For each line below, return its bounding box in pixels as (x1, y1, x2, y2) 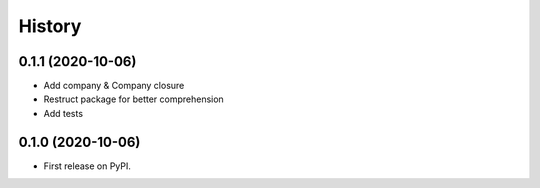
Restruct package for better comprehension (43, 93, 224, 105)
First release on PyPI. (43, 160, 132, 172)
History (18, 15, 82, 37)
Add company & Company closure (43, 80, 185, 92)
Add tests (43, 107, 84, 119)
